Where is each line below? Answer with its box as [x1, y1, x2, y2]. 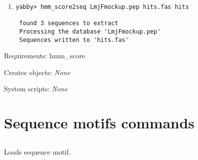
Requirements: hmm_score [4, 50, 85, 61]
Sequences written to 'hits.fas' [19, 36, 129, 43]
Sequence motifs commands [4, 113, 195, 133]
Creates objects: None [4, 67, 70, 77]
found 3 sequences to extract [19, 20, 119, 27]
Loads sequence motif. [4, 146, 71, 157]
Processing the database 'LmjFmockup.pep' [19, 28, 161, 35]
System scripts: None [4, 83, 68, 94]
